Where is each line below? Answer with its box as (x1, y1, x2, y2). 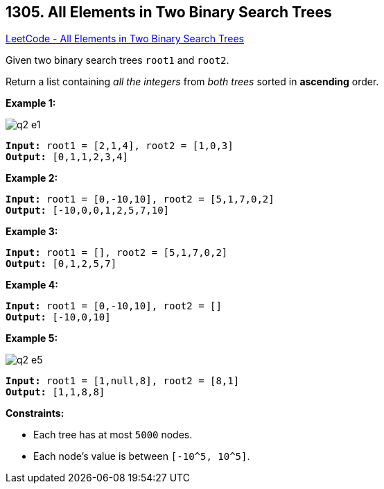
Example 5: (6, 332, 58, 345)
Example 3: (6, 225, 58, 238)
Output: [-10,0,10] (6, 311, 111, 323)
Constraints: (6, 407, 64, 420)
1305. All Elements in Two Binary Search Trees (6, 3, 332, 21)
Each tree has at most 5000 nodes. (33, 429, 193, 441)
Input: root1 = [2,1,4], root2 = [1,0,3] (6, 140, 234, 152)
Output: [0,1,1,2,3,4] (6, 151, 129, 163)
